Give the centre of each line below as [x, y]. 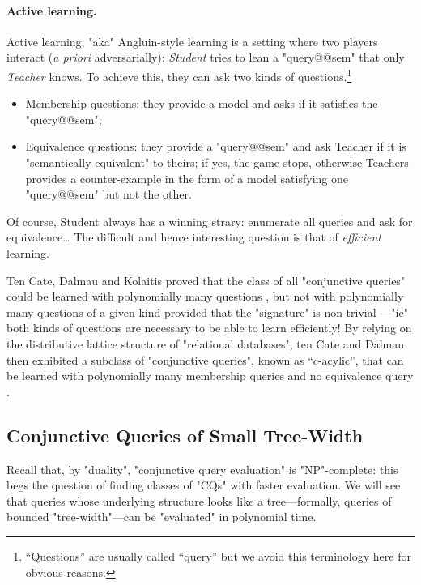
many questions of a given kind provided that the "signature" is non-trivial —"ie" [207, 312]
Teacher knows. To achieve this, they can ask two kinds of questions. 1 [179, 75]
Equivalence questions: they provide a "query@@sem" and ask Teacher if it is [216, 146]
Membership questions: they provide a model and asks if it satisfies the [202, 103]
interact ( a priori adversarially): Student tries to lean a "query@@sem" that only [206, 57]
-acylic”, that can [361, 359]
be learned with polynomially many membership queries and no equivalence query [210, 376]
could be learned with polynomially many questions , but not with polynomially [205, 296]
